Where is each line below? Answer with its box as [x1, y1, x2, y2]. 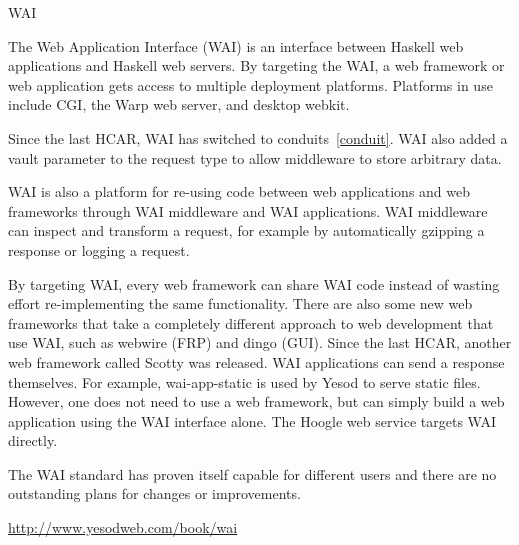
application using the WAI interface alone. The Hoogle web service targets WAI [8, 410, 496, 431]
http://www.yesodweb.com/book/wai [8, 517, 238, 538]
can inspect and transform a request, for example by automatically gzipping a [8, 220, 485, 241]
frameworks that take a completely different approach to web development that [8, 312, 494, 333]
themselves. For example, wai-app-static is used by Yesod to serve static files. [8, 371, 481, 392]
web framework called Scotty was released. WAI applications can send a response [8, 351, 505, 372]
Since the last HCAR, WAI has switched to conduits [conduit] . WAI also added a [8, 127, 508, 148]
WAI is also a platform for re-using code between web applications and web [8, 181, 471, 202]
